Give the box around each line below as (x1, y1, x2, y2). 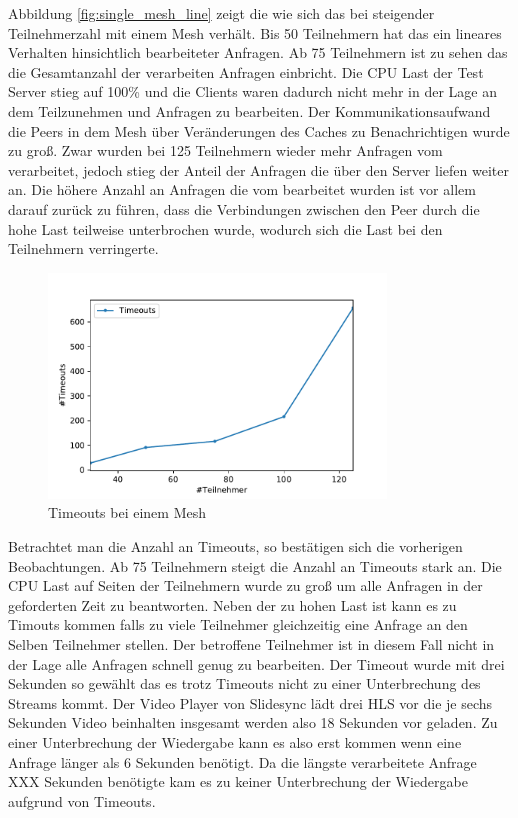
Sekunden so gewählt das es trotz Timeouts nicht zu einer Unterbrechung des (8, 673, 481, 694)
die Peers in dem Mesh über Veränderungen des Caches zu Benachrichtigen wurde (8, 120, 510, 141)
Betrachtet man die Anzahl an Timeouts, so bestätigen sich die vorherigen (8, 536, 463, 557)
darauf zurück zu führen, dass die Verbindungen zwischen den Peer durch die (8, 198, 480, 219)
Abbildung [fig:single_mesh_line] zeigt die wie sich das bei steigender (8, 3, 435, 23)
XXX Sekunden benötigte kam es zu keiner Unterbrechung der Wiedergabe (8, 771, 468, 792)
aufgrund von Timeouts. (8, 790, 156, 811)
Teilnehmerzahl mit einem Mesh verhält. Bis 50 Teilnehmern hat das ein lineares (8, 22, 502, 43)
